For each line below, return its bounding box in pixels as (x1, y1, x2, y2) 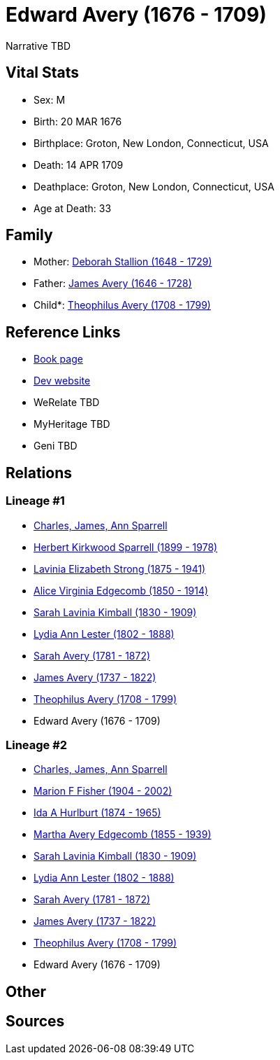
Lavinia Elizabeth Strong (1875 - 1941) (34, 562, 206, 575)
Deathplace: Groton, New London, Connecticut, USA (34, 180, 274, 193)
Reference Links (6, 323, 121, 341)
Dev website (34, 375, 91, 387)
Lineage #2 (6, 737, 68, 752)
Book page (34, 353, 83, 365)
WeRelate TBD (34, 396, 100, 409)
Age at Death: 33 (34, 202, 112, 214)
